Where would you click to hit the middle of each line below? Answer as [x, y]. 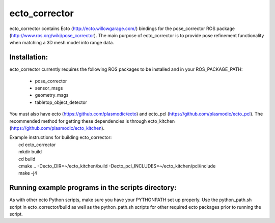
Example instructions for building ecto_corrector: [61, 137]
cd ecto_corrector [37, 145]
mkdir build [30, 152]
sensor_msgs [49, 88]
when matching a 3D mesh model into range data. [62, 43]
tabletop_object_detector [61, 102]
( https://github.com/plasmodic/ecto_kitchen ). [57, 128]
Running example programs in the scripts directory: [93, 188]
